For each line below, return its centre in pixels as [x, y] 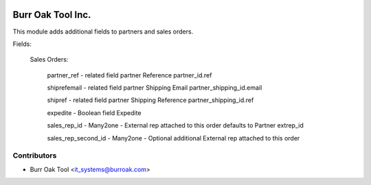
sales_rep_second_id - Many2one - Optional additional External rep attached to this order [173, 138]
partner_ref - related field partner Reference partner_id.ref [130, 75]
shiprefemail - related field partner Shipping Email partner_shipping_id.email [155, 88]
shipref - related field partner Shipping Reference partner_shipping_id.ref [150, 100]
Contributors [35, 156]
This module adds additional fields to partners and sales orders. [103, 32]
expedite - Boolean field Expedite [94, 112]
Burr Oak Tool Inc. [52, 15]
